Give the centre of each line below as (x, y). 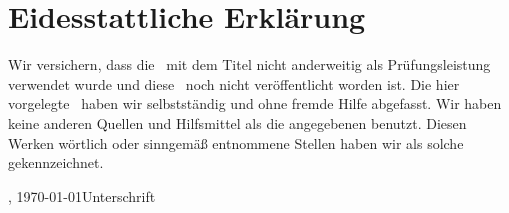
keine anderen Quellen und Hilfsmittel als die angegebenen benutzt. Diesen (237, 122)
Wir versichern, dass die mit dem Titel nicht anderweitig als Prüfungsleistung (249, 64)
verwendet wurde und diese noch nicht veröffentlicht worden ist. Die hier (234, 83)
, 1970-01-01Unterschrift (82, 195)
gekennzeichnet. (56, 162)
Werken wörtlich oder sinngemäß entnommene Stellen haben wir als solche (236, 142)
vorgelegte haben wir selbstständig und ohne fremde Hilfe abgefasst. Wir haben (255, 103)
